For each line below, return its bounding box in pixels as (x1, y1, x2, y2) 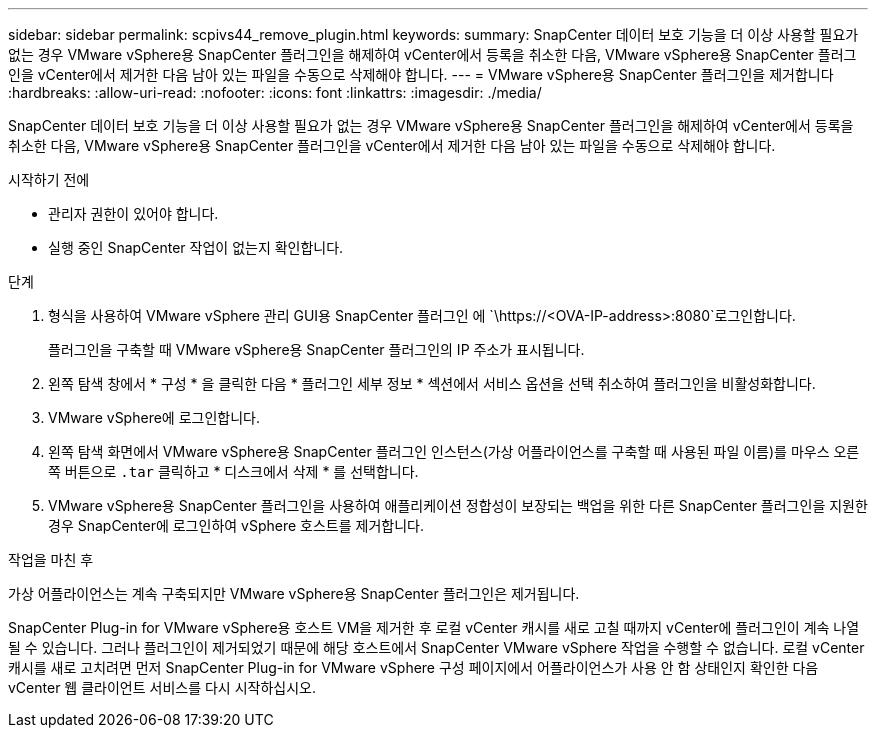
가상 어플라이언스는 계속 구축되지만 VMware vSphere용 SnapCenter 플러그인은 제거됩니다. (8, 585, 580, 602)
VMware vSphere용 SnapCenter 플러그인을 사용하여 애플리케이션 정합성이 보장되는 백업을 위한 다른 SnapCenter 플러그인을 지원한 (48, 497, 868, 514)
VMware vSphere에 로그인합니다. (48, 409, 260, 426)
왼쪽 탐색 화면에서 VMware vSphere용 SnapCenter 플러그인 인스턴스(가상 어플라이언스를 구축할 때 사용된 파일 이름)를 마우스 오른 (48, 443, 860, 460)
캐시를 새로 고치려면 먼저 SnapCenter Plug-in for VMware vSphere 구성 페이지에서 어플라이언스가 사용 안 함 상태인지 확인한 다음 (8, 659, 819, 676)
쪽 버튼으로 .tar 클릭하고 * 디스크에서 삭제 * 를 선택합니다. (48, 463, 419, 480)
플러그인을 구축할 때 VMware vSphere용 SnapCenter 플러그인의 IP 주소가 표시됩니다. (48, 341, 585, 358)
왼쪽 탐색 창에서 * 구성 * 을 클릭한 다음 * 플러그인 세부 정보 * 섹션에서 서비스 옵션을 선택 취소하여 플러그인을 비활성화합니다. (48, 375, 816, 392)
